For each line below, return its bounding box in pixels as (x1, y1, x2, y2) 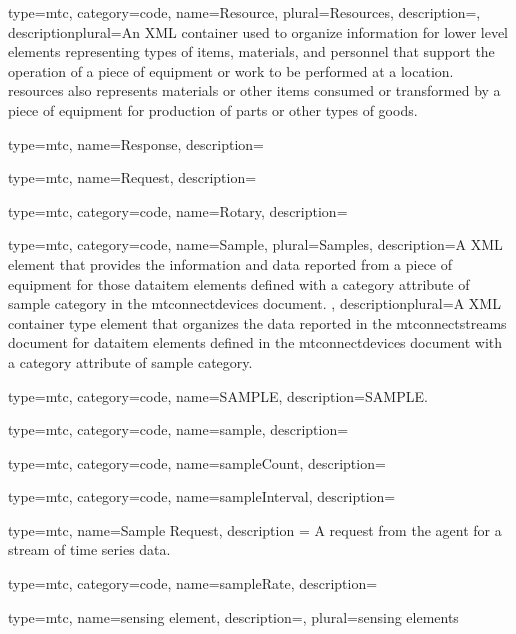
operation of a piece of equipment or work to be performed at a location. (8, 60, 454, 81)
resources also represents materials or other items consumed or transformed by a (8, 80, 501, 101)
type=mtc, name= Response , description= (8, 133, 264, 154)
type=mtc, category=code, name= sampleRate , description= (8, 573, 378, 594)
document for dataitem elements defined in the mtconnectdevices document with (8, 332, 503, 353)
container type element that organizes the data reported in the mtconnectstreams (8, 312, 507, 333)
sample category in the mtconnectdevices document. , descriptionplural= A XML (8, 293, 501, 314)
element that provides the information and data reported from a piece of (8, 253, 453, 274)
